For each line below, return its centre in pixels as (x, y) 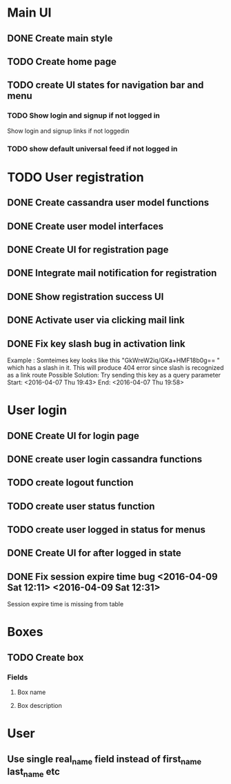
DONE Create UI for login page (73, 436)
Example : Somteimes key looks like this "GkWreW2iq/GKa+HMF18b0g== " (114, 360)
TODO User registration (76, 177)
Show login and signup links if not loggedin (68, 131)
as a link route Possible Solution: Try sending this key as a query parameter (114, 375)
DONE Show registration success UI (86, 296)
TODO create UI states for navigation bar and (106, 85)
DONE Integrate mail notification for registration (112, 273)
